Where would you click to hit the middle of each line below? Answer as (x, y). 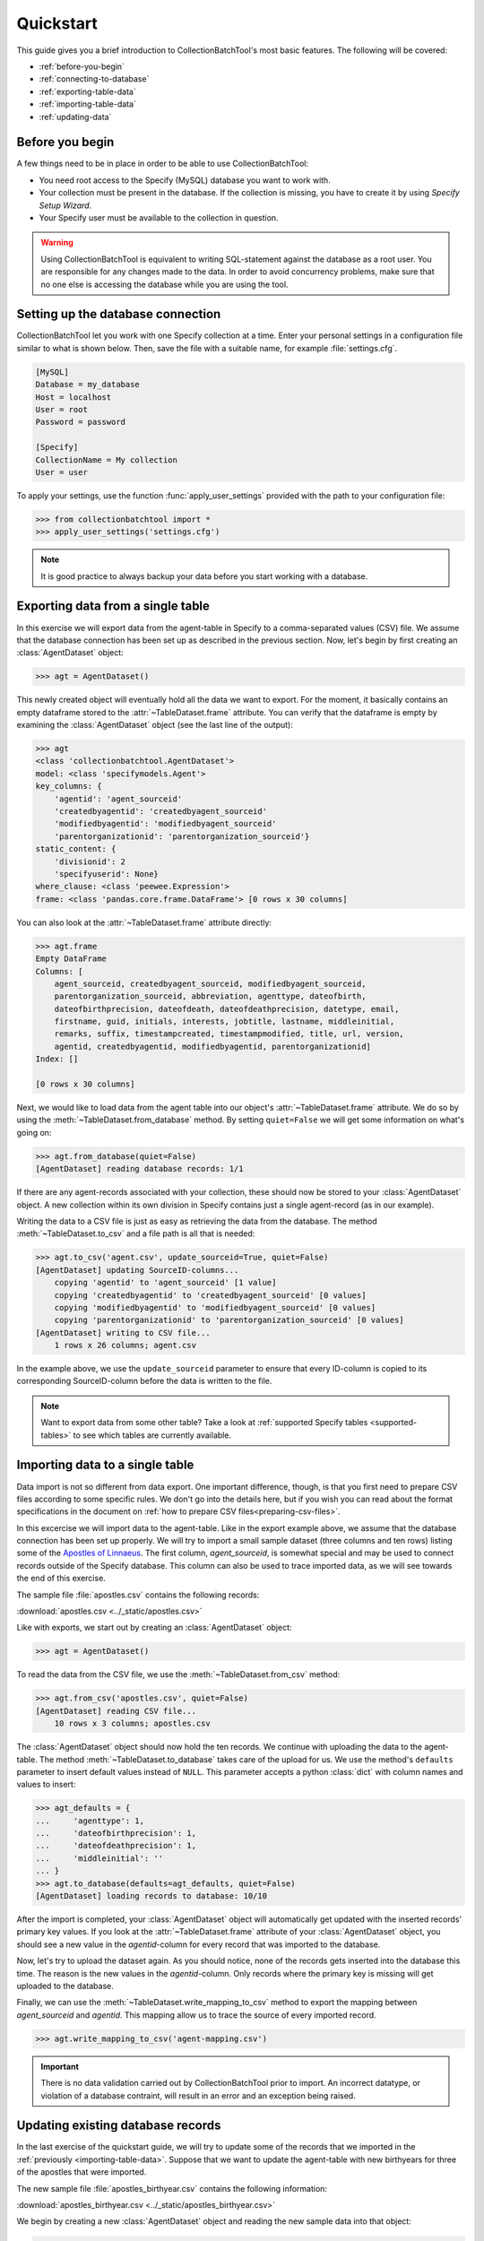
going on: (34, 1132)
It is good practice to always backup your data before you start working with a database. (204, 576)
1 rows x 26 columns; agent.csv (125, 1345)
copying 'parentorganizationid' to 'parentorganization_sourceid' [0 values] (229, 1320)
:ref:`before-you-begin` (82, 66)
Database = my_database (88, 385)
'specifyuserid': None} (106, 874)
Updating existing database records (119, 2126)
